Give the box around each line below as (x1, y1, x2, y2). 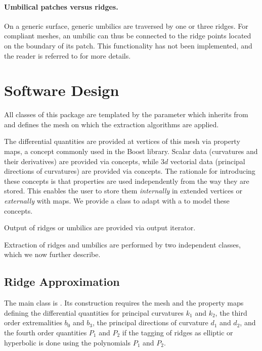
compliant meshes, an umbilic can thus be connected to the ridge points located (4, 30, 251, 41)
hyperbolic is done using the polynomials (4, 337, 130, 347)
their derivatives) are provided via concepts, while (4, 156, 159, 166)
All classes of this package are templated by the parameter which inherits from (4, 109, 248, 120)
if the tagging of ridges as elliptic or (122, 327, 233, 337)
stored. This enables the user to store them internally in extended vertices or (4, 185, 242, 196)
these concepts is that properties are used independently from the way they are (4, 175, 249, 186)
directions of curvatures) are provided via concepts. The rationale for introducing (4, 166, 255, 176)
